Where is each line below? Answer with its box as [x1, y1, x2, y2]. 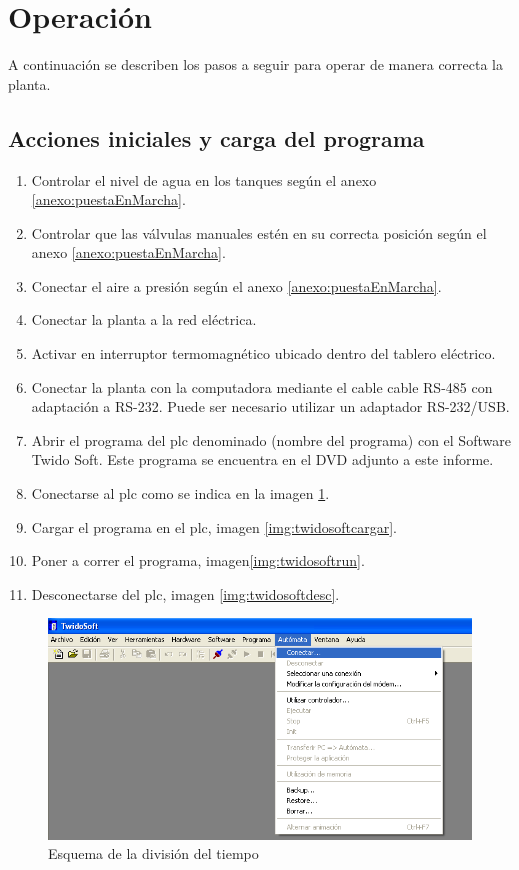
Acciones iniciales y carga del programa [8, 122, 425, 153]
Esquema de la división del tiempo [48, 843, 259, 864]
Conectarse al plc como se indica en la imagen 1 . [31, 483, 330, 504]
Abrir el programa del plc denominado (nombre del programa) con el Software [31, 429, 511, 450]
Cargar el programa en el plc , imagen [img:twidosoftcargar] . [31, 516, 397, 537]
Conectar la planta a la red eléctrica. [31, 309, 257, 330]
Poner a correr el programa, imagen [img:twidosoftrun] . [31, 550, 365, 571]
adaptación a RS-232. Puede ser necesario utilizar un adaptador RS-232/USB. [31, 396, 510, 417]
